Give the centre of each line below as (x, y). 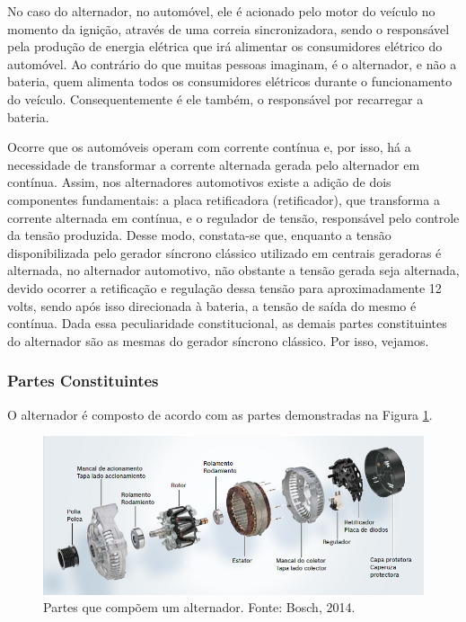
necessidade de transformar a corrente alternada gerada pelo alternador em (214, 164)
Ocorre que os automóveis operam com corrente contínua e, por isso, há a (209, 147)
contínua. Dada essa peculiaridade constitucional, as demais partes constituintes (227, 323)
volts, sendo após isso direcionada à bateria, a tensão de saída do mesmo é (212, 305)
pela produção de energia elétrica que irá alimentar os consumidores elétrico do (225, 46)
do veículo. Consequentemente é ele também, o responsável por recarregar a (215, 98)
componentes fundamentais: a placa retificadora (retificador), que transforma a (224, 199)
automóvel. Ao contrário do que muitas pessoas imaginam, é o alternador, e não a (232, 63)
